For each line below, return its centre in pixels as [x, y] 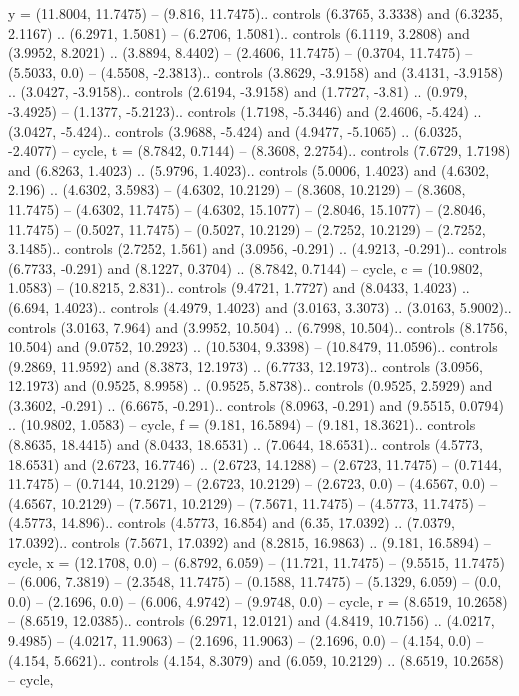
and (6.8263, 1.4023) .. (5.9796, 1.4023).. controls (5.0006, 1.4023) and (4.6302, [249, 169]
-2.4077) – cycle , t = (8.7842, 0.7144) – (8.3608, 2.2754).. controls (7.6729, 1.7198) [259, 150]
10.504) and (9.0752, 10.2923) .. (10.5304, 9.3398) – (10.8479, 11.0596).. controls [253, 346]
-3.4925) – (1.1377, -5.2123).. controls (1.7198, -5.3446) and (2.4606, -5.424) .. [245, 110]
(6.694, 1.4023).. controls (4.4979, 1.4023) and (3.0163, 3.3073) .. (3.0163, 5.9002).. [260, 306]
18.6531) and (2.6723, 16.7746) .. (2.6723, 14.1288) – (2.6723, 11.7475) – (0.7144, [255, 463]
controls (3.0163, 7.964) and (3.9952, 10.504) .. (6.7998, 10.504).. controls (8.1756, [258, 326]
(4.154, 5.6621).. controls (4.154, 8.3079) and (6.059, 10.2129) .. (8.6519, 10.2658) [256, 659]
